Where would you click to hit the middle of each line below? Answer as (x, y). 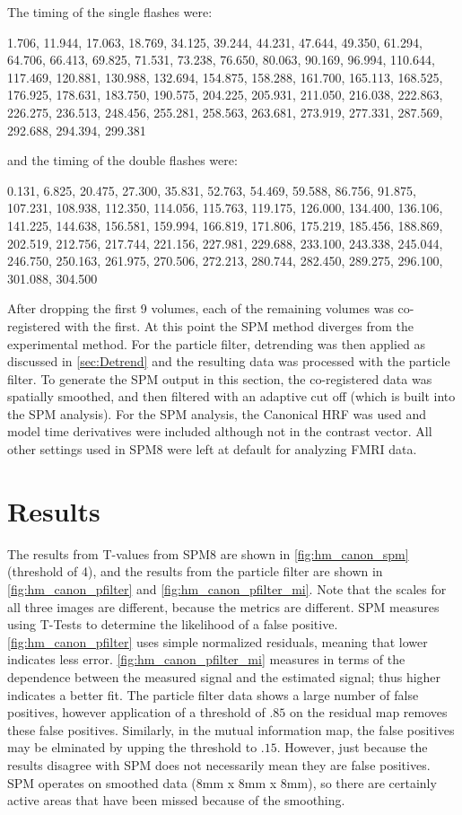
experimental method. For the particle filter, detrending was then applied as (217, 343)
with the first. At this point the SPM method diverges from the (239, 325)
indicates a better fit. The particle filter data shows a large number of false (213, 694)
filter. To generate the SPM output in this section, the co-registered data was (220, 378)
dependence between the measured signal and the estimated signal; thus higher (224, 676)
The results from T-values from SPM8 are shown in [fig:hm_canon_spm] (208, 553)
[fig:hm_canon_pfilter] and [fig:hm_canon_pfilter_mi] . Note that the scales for (227, 588)
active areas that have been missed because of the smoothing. (176, 800)
